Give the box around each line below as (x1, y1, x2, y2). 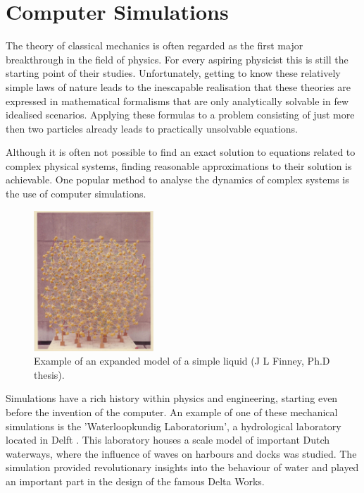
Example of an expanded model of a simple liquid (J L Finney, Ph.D (34, 353, 330, 368)
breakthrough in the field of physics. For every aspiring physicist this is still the (6, 51, 349, 66)
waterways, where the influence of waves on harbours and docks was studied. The (6, 446, 357, 461)
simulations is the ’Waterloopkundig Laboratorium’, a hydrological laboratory (6, 418, 341, 433)
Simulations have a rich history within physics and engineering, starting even (6, 391, 338, 406)
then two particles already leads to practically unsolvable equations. (6, 121, 298, 135)
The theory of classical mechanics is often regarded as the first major (6, 38, 303, 53)
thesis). (34, 367, 65, 382)
